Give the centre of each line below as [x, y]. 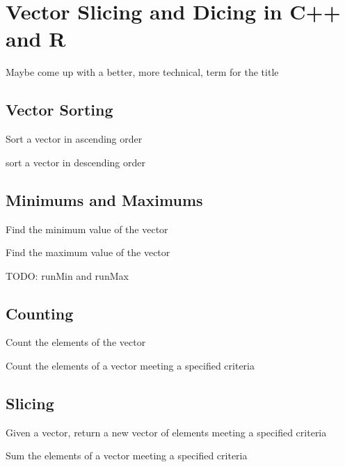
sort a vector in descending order [75, 162]
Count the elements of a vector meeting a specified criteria [130, 366]
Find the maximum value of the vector [88, 252]
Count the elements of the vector [76, 342]
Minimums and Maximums [104, 199]
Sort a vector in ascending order [74, 139]
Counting [40, 313]
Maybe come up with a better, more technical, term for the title [142, 72]
